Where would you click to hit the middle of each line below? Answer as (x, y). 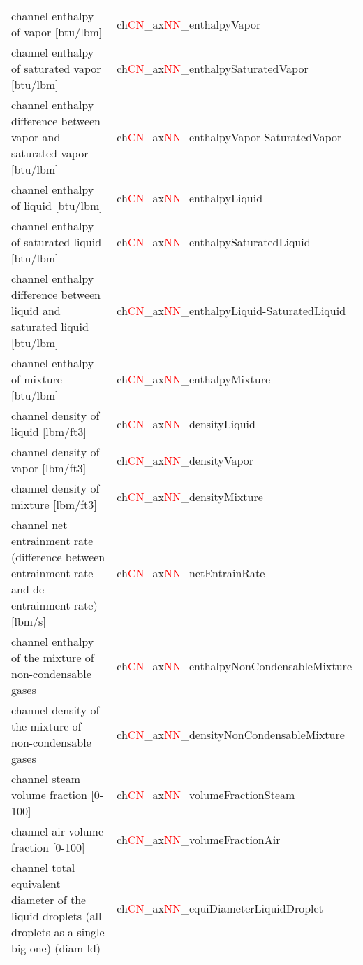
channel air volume (58, 831)
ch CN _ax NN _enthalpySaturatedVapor (213, 68)
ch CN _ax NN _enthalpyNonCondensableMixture (234, 665)
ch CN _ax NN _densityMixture (190, 496)
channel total (43, 867)
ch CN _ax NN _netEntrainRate (191, 573)
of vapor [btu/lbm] (57, 32)
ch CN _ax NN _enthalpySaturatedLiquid (214, 242)
